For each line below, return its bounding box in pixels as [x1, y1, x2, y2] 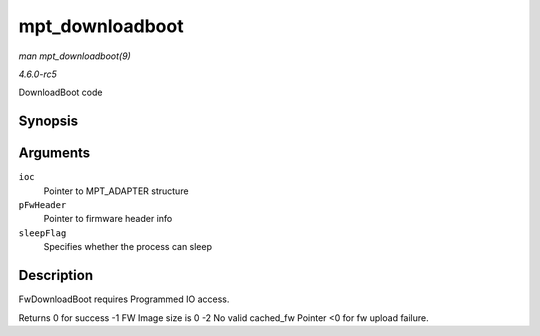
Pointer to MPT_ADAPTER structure [43, 185, 189, 197]
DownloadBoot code [18, 86, 103, 99]
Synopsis [18, 113, 79, 130]
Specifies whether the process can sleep [43, 241, 213, 253]
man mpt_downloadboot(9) [18, 50, 132, 62]
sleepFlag [18, 227, 67, 239]
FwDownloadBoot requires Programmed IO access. [18, 293, 230, 305]
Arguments [18, 145, 91, 162]
